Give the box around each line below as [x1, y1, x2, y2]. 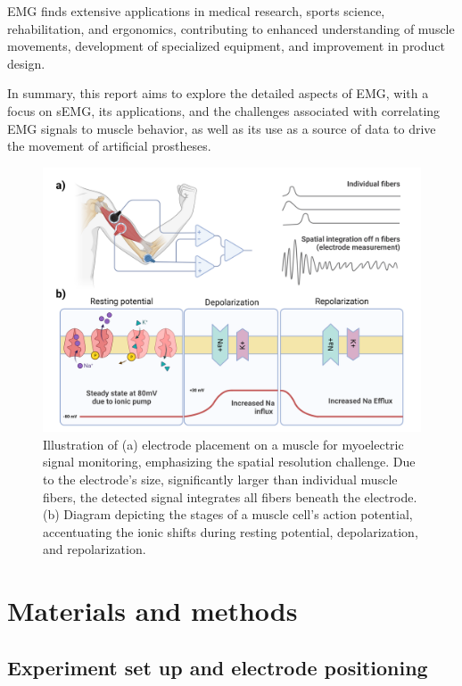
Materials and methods [7, 592, 298, 629]
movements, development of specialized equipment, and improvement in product [7, 37, 445, 55]
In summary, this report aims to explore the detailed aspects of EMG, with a [7, 84, 429, 103]
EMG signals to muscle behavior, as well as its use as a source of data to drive [7, 119, 436, 137]
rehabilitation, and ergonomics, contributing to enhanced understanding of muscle [7, 19, 455, 37]
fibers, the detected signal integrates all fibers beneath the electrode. [43, 487, 417, 506]
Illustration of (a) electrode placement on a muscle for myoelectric [43, 434, 404, 453]
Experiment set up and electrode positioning [7, 653, 428, 681]
